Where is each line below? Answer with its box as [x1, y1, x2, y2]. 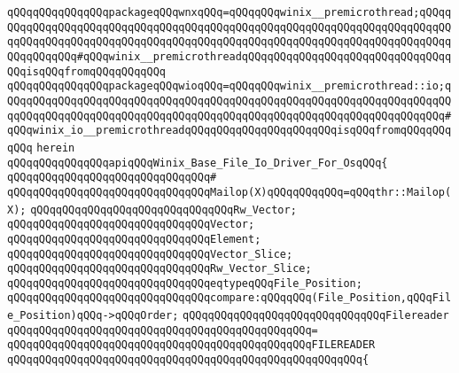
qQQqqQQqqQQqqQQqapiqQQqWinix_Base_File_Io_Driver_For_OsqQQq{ [7, 156, 388, 169]
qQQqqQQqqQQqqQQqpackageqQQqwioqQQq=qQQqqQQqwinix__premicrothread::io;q [7, 80, 452, 93]
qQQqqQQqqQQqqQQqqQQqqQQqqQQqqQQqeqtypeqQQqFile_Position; [7, 276, 362, 290]
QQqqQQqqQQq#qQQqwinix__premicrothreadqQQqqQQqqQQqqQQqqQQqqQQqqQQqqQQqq [7, 50, 452, 63]
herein [36, 141, 75, 154]
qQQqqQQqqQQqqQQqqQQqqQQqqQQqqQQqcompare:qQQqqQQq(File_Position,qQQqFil [7, 291, 452, 305]
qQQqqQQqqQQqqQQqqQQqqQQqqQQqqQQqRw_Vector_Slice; [7, 262, 312, 276]
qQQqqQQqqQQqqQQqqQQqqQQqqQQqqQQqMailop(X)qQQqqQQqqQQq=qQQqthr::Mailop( [7, 185, 452, 198]
